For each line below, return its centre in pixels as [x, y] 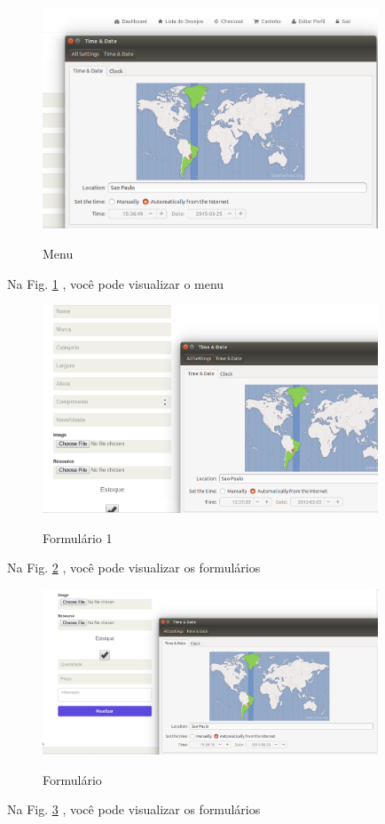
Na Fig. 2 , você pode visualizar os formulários [134, 568]
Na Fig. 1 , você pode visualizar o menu [116, 283]
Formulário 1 [78, 537]
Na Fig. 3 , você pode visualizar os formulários [134, 809]
